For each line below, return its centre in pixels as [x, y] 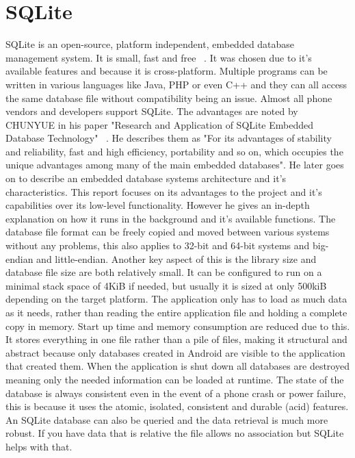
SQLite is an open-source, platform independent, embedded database [150, 44]
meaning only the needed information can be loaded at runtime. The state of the [175, 379]
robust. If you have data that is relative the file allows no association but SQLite [175, 433]
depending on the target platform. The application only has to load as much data [176, 299]
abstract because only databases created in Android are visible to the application [175, 352]
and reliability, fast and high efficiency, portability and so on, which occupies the [174, 151]
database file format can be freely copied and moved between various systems [168, 232]
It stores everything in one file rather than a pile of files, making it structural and [176, 339]
